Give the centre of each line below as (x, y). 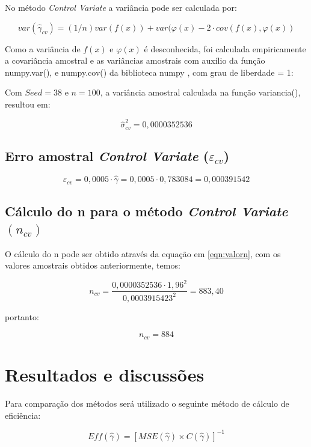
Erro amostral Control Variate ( (107, 156)
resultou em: (28, 104)
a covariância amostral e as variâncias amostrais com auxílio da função (135, 60)
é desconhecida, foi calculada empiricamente (225, 48)
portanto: (22, 316)
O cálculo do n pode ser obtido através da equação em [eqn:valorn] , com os (143, 253)
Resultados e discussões (105, 375)
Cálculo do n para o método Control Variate (146, 211)
